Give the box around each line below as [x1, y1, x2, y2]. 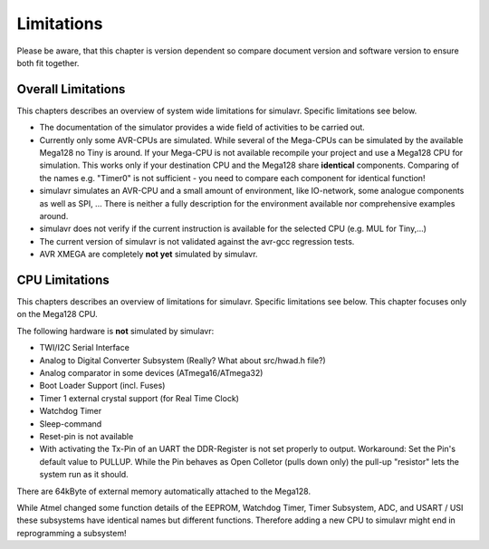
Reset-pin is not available [39, 430, 134, 441]
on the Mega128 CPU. [16, 309, 99, 320]
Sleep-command [39, 418, 102, 429]
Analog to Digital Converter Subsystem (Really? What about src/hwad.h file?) [39, 354, 326, 366]
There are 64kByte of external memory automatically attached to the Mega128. [16, 486, 312, 496]
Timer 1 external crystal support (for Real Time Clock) [39, 392, 240, 403]
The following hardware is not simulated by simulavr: [16, 325, 215, 336]
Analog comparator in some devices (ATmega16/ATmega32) [39, 368, 264, 378]
